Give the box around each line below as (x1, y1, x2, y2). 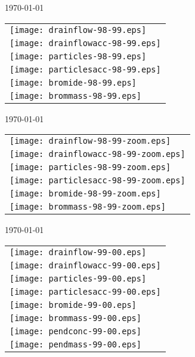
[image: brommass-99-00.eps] (10, 313, 141, 323)
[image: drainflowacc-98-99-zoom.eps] (10, 149, 185, 159)
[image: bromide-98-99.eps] (10, 77, 137, 87)
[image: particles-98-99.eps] (10, 51, 147, 61)
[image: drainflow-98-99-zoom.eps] (10, 136, 171, 146)
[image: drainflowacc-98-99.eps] (10, 38, 161, 48)
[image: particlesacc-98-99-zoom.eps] (10, 176, 185, 186)
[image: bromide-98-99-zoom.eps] (10, 189, 161, 199)
